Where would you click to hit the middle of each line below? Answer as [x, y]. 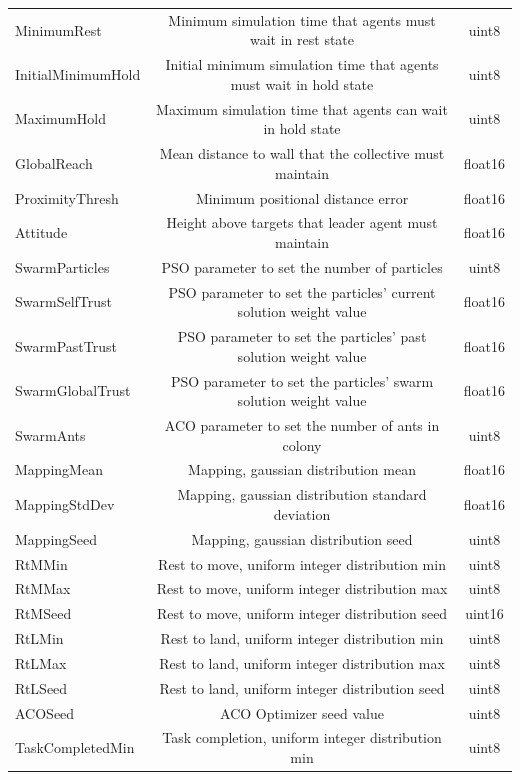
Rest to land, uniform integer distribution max [302, 662]
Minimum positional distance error [302, 197]
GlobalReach [54, 162]
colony [302, 444]
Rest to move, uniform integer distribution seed [302, 613]
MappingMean [59, 469]
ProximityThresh [67, 197]
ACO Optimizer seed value [302, 712]
